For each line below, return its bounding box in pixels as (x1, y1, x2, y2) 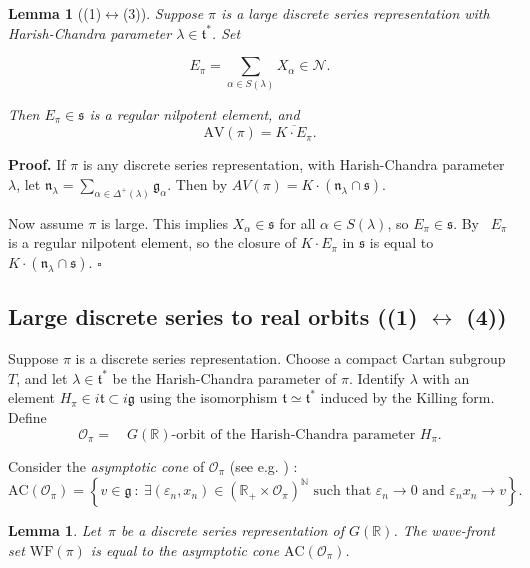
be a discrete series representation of (121, 520, 344, 541)
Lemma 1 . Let (8, 520, 101, 541)
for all (279, 212, 316, 233)
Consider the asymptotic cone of (8, 455, 205, 476)
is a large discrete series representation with (221, 3, 490, 23)
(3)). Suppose (122, 3, 204, 23)
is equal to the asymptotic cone (90, 539, 280, 560)
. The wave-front (393, 520, 495, 541)
